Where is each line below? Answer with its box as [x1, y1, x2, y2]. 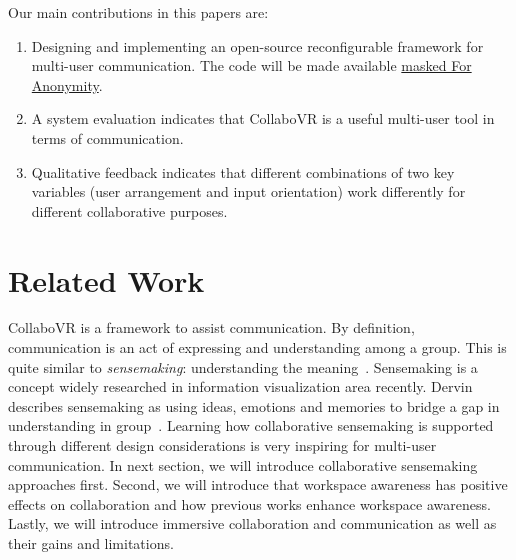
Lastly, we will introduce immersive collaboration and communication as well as [8, 513, 497, 534]
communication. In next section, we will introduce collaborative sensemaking [8, 454, 478, 475]
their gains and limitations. [8, 533, 174, 553]
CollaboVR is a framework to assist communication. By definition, [8, 317, 415, 338]
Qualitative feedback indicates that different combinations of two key [31, 161, 455, 182]
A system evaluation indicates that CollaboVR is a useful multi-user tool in [31, 108, 495, 129]
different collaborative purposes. [31, 200, 228, 221]
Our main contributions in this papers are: [8, 2, 269, 22]
